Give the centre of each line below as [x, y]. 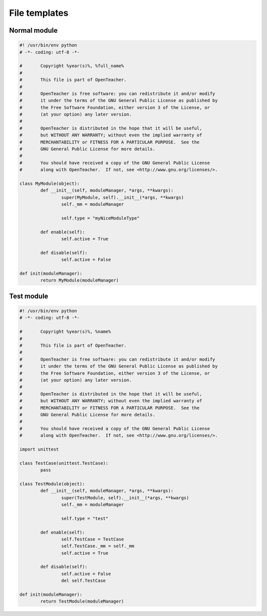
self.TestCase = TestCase [92, 539]
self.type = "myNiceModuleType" [100, 218]
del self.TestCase [83, 581]
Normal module [33, 30]
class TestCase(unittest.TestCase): [64, 463]
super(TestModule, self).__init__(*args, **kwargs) [125, 498]
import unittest [39, 449]
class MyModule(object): [50, 183]
